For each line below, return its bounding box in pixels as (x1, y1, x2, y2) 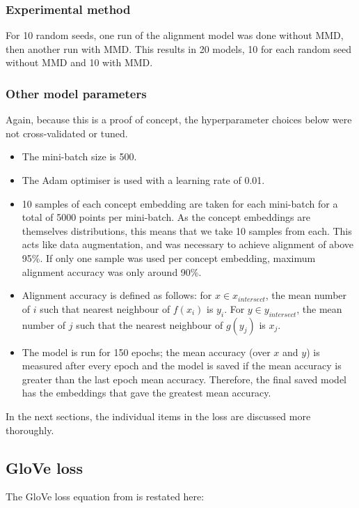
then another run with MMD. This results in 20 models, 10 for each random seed (6, 41, 351, 56)
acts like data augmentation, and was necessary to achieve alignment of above (22, 237, 354, 252)
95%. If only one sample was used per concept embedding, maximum (22, 250, 316, 265)
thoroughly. (6, 422, 54, 437)
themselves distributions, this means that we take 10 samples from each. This (22, 223, 352, 238)
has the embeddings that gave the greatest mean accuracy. (22, 385, 271, 400)
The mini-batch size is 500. (22, 149, 137, 164)
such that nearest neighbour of (40, 301, 170, 316)
